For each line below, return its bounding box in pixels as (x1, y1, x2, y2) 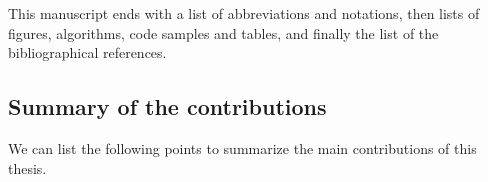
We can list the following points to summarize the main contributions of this (8, 137, 477, 158)
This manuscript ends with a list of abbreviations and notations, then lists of (8, 3, 480, 23)
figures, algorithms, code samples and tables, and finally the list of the (8, 22, 439, 43)
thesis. (8, 157, 47, 178)
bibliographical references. (8, 42, 167, 63)
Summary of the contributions (8, 91, 327, 122)
